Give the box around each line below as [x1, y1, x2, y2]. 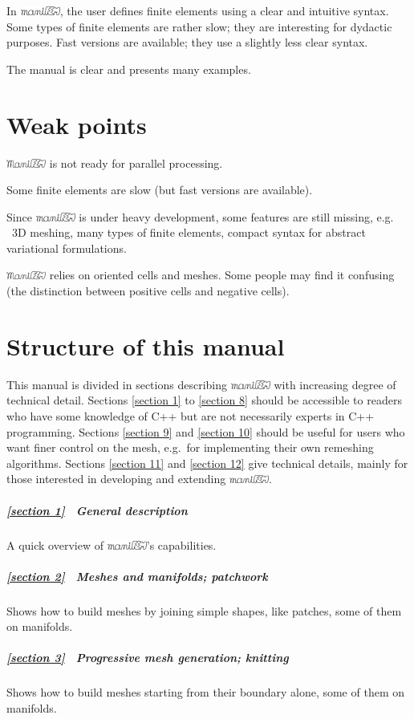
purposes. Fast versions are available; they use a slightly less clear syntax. [6, 34, 368, 51]
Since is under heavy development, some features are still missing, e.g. [6, 208, 394, 225]
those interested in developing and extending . [6, 470, 272, 487]
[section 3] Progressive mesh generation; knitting [6, 649, 289, 666]
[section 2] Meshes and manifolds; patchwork [6, 567, 268, 584]
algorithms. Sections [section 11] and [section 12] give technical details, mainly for [6, 454, 408, 471]
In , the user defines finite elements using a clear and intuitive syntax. [6, 2, 389, 18]
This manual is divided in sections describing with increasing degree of [6, 376, 396, 392]
